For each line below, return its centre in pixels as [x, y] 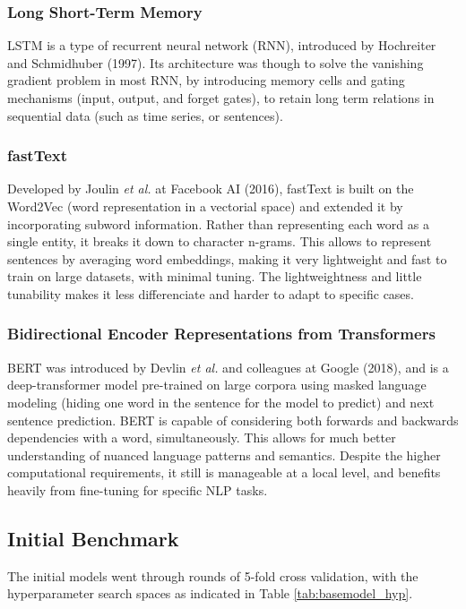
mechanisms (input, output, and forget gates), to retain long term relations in [221, 98]
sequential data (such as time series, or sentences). [145, 115]
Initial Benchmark [93, 538]
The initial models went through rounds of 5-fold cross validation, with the [213, 575]
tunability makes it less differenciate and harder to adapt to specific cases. [211, 293]
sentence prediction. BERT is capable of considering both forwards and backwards [233, 420]
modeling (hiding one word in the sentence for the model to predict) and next [221, 402]
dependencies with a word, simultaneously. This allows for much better [202, 437]
